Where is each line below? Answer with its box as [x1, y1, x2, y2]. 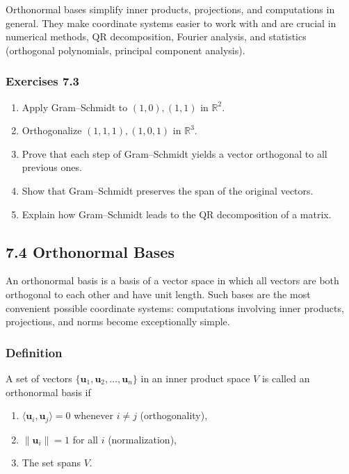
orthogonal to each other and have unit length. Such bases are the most [6, 286, 311, 301]
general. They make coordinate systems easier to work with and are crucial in [6, 15, 336, 30]
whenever [74, 408, 113, 423]
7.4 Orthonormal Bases [6, 240, 174, 262]
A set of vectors [6, 370, 72, 385]
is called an [261, 370, 310, 385]
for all [72, 432, 98, 446]
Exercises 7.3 [6, 72, 80, 90]
